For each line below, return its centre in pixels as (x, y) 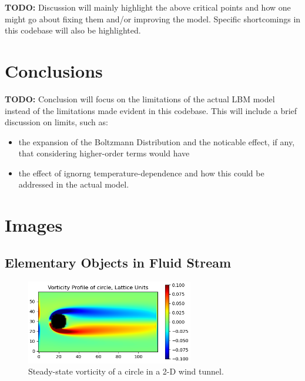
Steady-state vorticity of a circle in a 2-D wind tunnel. (126, 371)
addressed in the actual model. (74, 184)
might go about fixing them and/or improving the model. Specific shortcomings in (153, 19)
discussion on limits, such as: (56, 122)
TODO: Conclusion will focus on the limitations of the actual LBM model (140, 98)
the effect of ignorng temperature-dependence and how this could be (141, 173)
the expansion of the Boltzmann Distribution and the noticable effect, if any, (157, 141)
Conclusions (54, 70)
